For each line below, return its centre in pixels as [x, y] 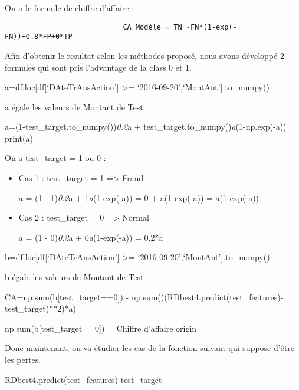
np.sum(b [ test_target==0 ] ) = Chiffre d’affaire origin [101, 328]
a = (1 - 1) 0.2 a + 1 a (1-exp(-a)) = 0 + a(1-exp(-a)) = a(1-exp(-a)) [139, 197]
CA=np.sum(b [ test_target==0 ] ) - [67, 296]
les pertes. [23, 359]
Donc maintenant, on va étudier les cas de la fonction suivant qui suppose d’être [150, 348]
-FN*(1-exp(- [211, 27]
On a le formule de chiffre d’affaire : [70, 8]
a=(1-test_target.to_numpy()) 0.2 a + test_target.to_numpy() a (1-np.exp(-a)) [146, 127]
